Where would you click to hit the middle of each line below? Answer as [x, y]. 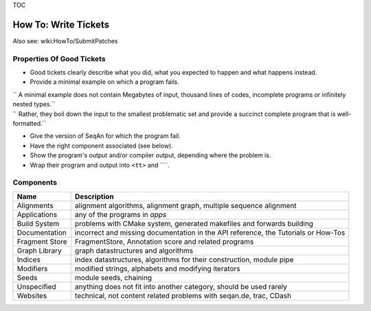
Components [35, 183]
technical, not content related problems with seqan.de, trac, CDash [183, 295]
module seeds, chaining [113, 277]
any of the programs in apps [121, 214]
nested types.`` [34, 104]
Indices [29, 260]
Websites [32, 295]
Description [94, 196]
